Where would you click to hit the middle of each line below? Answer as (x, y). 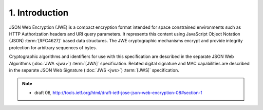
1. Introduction (39, 13)
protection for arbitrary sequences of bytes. (53, 47)
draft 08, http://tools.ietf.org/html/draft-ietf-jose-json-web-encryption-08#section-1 (118, 92)
